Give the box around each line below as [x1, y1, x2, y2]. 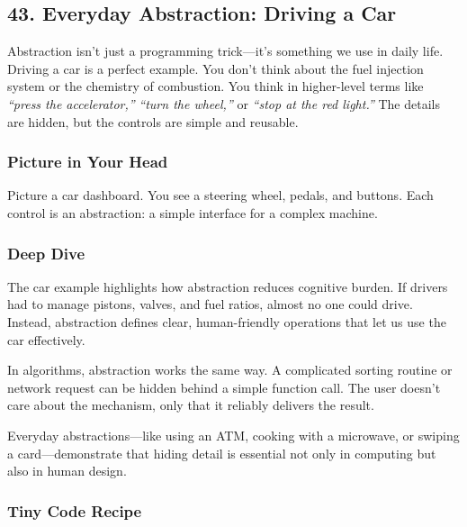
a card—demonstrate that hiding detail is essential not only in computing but [7, 443, 436, 462]
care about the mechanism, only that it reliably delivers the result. [7, 395, 374, 414]
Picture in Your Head [7, 150, 168, 173]
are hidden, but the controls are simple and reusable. [7, 112, 299, 131]
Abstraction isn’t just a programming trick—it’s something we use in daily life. [7, 41, 444, 60]
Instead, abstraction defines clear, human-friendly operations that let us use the [7, 312, 446, 331]
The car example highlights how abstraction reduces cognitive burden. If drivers [7, 277, 448, 295]
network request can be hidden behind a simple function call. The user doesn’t [7, 377, 441, 396]
